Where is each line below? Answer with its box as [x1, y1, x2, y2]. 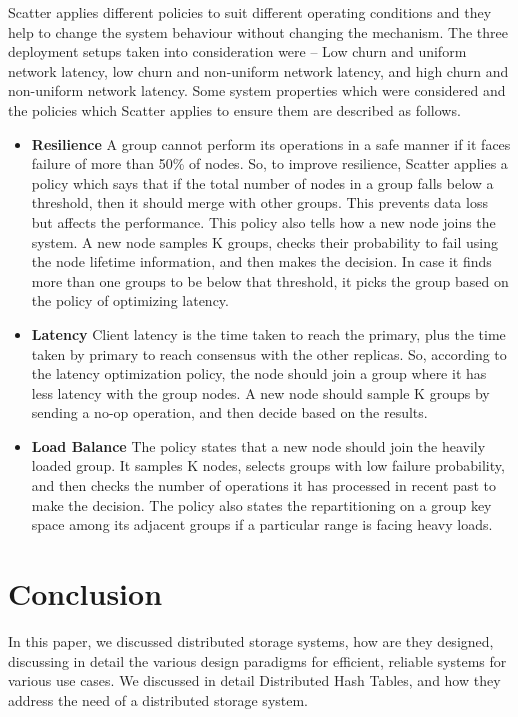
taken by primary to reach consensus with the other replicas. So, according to [31, 343, 507, 364]
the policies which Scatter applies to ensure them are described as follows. [8, 99, 461, 120]
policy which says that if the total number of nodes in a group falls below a [31, 172, 494, 193]
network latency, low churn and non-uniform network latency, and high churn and [8, 60, 509, 81]
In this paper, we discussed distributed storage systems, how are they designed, [8, 630, 494, 651]
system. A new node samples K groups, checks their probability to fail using [31, 231, 498, 252]
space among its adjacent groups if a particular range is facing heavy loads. [31, 514, 493, 535]
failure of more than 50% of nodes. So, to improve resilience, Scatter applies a [31, 153, 508, 174]
